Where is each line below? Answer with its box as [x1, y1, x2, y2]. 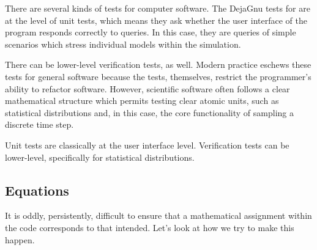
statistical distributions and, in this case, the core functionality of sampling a [5, 106, 294, 119]
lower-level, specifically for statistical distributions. [5, 150, 195, 163]
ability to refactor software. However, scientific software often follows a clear [5, 82, 290, 95]
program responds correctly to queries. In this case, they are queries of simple [5, 26, 296, 39]
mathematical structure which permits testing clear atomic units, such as [5, 94, 279, 107]
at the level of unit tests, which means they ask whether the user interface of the [5, 13, 307, 26]
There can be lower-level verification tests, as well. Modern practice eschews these [5, 58, 311, 71]
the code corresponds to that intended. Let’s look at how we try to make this [5, 221, 294, 233]
